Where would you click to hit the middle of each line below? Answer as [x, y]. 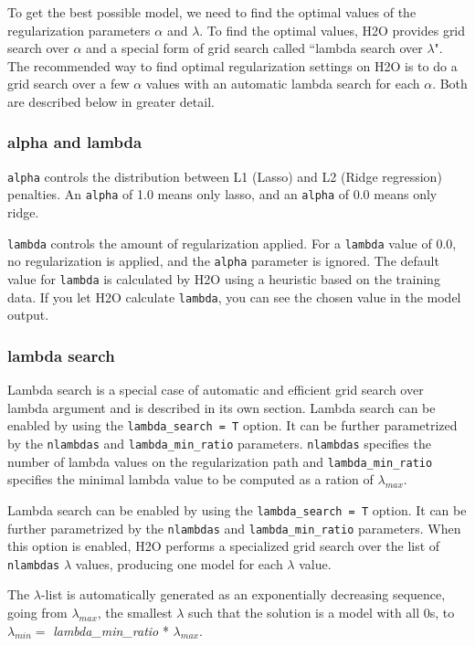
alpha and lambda [75, 142]
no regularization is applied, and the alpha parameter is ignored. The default [223, 261]
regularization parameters [79, 30]
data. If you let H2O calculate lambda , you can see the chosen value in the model [234, 297]
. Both [450, 84]
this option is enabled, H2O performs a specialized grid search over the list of [224, 546]
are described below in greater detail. [111, 101]
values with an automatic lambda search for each [283, 84]
